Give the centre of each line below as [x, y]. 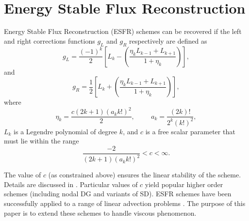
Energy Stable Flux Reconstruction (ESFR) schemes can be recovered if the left [123, 31]
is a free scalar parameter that [190, 131]
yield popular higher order [184, 184]
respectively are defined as [168, 40]
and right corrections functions [50, 40]
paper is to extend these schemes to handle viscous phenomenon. [100, 213]
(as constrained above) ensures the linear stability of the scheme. [145, 175]
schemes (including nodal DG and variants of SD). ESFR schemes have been [118, 194]
